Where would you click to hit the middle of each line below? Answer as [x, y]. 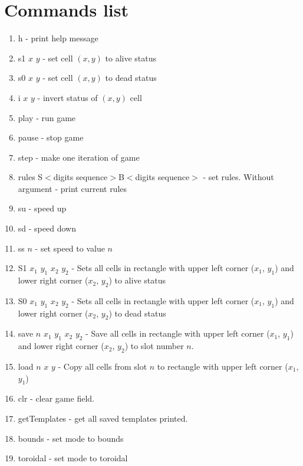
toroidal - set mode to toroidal [73, 458]
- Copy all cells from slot [103, 366]
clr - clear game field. [56, 398]
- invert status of [67, 97]
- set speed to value [70, 248]
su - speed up [42, 208]
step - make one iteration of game [79, 157]
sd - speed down [47, 228]
